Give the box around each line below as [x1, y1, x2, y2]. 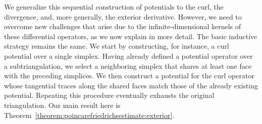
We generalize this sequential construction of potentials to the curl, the [4, 2, 224, 12]
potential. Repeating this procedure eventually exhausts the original [4, 90, 215, 100]
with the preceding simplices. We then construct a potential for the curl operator [4, 70, 254, 81]
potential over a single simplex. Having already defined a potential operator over [4, 50, 253, 61]
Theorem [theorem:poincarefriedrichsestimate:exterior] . [4, 109, 175, 120]
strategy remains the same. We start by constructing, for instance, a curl [4, 41, 229, 51]
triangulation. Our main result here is [4, 99, 121, 110]
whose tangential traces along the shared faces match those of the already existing [4, 80, 258, 90]
